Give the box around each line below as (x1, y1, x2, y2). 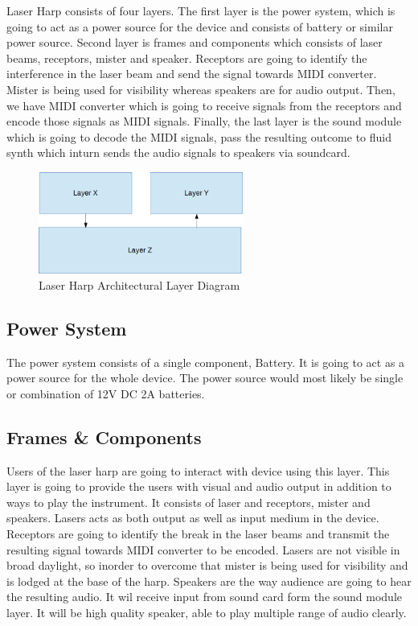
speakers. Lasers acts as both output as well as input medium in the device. (6, 509, 379, 526)
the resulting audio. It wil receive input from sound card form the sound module (6, 588, 403, 605)
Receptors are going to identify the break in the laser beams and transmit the (6, 525, 390, 542)
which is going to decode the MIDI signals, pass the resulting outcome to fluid (6, 128, 392, 145)
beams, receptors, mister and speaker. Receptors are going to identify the (6, 49, 367, 66)
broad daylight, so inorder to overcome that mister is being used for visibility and (6, 557, 408, 574)
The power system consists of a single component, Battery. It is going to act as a (6, 353, 405, 370)
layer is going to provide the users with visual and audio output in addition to (6, 478, 391, 495)
